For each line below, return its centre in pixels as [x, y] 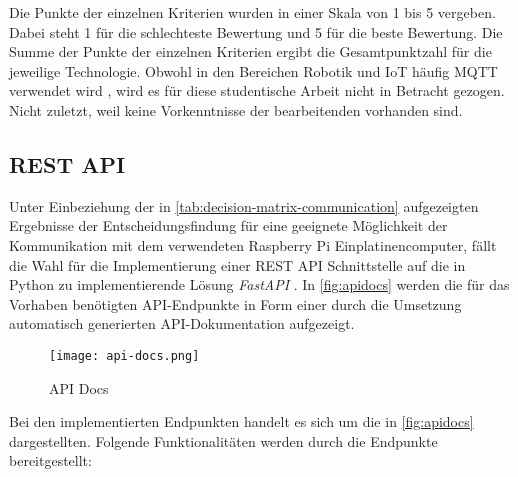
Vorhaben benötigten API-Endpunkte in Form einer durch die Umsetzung [235, 303]
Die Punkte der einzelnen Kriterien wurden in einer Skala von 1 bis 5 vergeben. [252, 12]
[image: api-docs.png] [124, 355]
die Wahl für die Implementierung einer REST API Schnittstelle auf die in [237, 264]
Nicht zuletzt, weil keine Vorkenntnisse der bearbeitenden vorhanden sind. [236, 109]
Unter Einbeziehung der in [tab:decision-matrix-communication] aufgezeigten [244, 205]
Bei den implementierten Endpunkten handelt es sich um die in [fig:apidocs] [241, 421]
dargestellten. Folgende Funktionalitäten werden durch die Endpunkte [223, 440]
